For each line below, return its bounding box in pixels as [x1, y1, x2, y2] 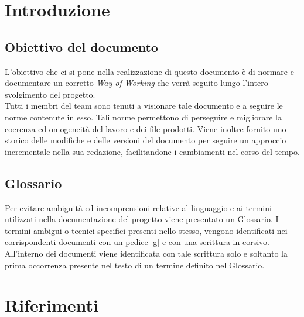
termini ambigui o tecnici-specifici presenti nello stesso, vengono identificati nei [5, 224, 288, 236]
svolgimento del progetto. [5, 88, 95, 100]
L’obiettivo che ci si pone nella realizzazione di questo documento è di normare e [5, 65, 294, 77]
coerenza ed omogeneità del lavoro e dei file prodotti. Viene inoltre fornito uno [5, 122, 286, 135]
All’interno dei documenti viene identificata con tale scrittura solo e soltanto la [5, 247, 288, 259]
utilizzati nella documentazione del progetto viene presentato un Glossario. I [5, 213, 279, 225]
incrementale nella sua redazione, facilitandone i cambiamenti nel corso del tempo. [5, 145, 300, 157]
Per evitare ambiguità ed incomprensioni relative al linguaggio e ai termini [5, 201, 272, 213]
